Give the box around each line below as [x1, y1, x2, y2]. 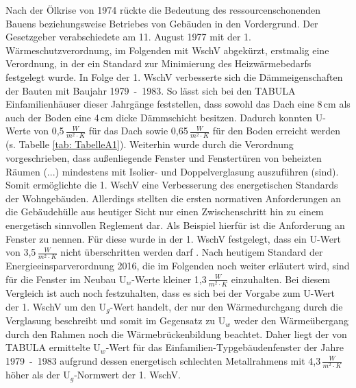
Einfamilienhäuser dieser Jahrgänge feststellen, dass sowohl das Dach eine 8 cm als [5, 97, 351, 111]
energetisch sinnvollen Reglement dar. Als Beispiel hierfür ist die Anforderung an [5, 218, 345, 232]
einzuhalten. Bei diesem [231, 271, 331, 286]
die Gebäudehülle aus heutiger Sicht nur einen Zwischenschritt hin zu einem [5, 204, 324, 219]
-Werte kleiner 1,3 [131, 271, 207, 286]
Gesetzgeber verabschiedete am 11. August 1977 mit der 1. [5, 29, 251, 44]
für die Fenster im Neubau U [5, 271, 127, 286]
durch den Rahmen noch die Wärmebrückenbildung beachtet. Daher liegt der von [5, 326, 347, 341]
